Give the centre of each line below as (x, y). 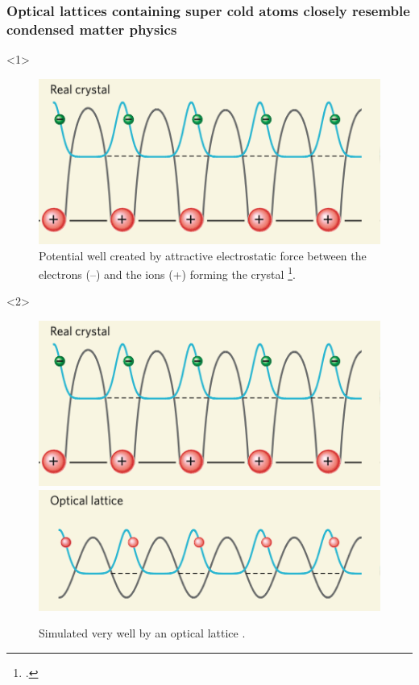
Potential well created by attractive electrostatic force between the (203, 255)
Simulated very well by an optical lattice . (142, 633)
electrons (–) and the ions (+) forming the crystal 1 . (167, 273)
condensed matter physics (92, 29)
